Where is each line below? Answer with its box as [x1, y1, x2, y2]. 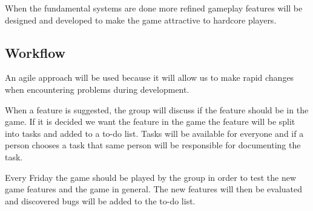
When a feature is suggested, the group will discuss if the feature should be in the [5, 103, 309, 116]
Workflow [5, 43, 66, 61]
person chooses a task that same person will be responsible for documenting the [5, 139, 301, 151]
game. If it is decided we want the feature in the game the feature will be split [5, 115, 295, 128]
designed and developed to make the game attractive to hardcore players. [5, 13, 277, 26]
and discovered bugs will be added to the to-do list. [5, 194, 196, 207]
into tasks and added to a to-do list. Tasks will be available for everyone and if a [5, 127, 304, 139]
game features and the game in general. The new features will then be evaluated [5, 183, 303, 195]
